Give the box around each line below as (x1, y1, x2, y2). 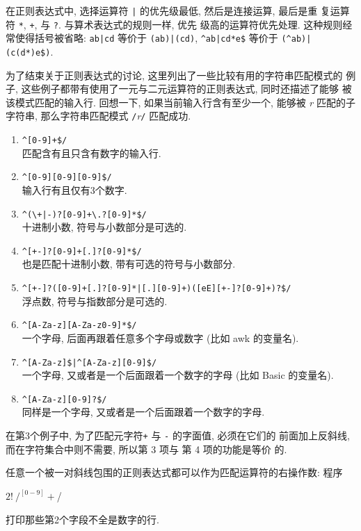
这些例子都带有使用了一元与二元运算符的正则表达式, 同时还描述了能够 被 (21, 81, 352, 96)
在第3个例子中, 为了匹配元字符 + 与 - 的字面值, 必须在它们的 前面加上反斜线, (6, 428, 351, 443)
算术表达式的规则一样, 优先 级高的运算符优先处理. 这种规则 (74, 17, 343, 31)
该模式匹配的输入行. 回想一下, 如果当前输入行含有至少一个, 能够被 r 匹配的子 (6, 95, 355, 109)
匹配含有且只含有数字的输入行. (22, 145, 161, 160)
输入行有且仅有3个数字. (22, 182, 127, 197)
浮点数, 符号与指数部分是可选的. (22, 293, 168, 308)
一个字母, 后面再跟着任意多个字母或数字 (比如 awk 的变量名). (22, 330, 299, 345)
